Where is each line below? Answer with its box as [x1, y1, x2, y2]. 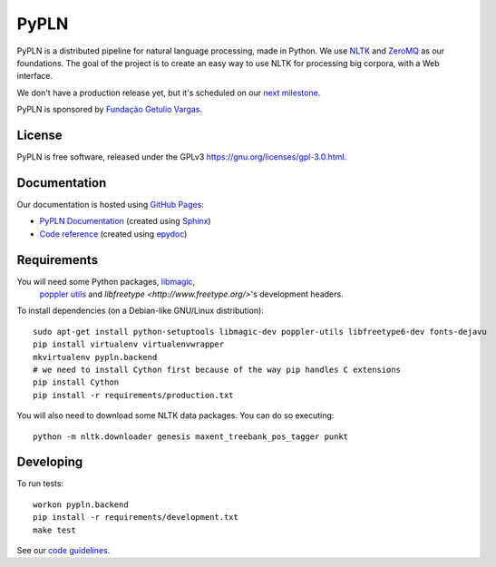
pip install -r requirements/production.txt [33, 390, 235, 400]
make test [33, 524, 76, 535]
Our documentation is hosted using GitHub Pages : [16, 199, 204, 210]
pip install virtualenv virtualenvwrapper [33, 339, 225, 349]
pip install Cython [33, 377, 120, 387]
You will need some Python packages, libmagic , [16, 276, 196, 287]
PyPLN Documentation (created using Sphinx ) [39, 216, 212, 227]
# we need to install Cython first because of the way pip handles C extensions [33, 364, 402, 375]
